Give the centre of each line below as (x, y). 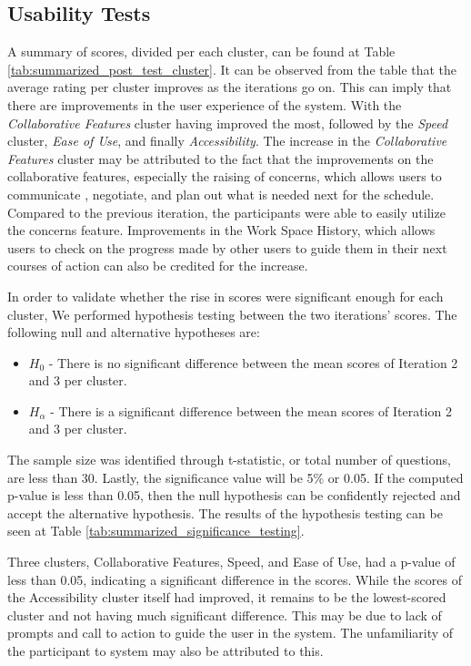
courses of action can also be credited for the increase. (158, 266)
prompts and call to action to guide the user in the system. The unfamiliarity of (230, 633)
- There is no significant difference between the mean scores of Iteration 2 (253, 362)
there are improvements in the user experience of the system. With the (205, 104)
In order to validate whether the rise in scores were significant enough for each (225, 296)
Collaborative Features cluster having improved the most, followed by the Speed (228, 123)
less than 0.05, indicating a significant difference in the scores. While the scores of (235, 579)
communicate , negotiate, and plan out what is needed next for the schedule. (221, 194)
